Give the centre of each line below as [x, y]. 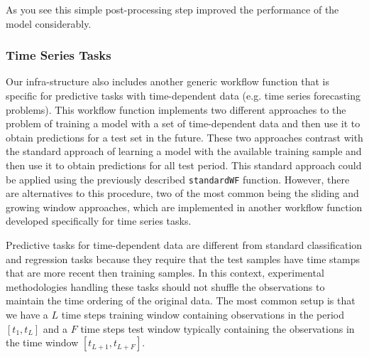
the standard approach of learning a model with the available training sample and [184, 151]
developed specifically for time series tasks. [99, 221]
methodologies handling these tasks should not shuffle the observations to [165, 286]
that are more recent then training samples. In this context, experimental [165, 273]
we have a [27, 314]
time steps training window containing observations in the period [203, 314]
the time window [42, 342]
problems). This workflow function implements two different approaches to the [176, 109]
